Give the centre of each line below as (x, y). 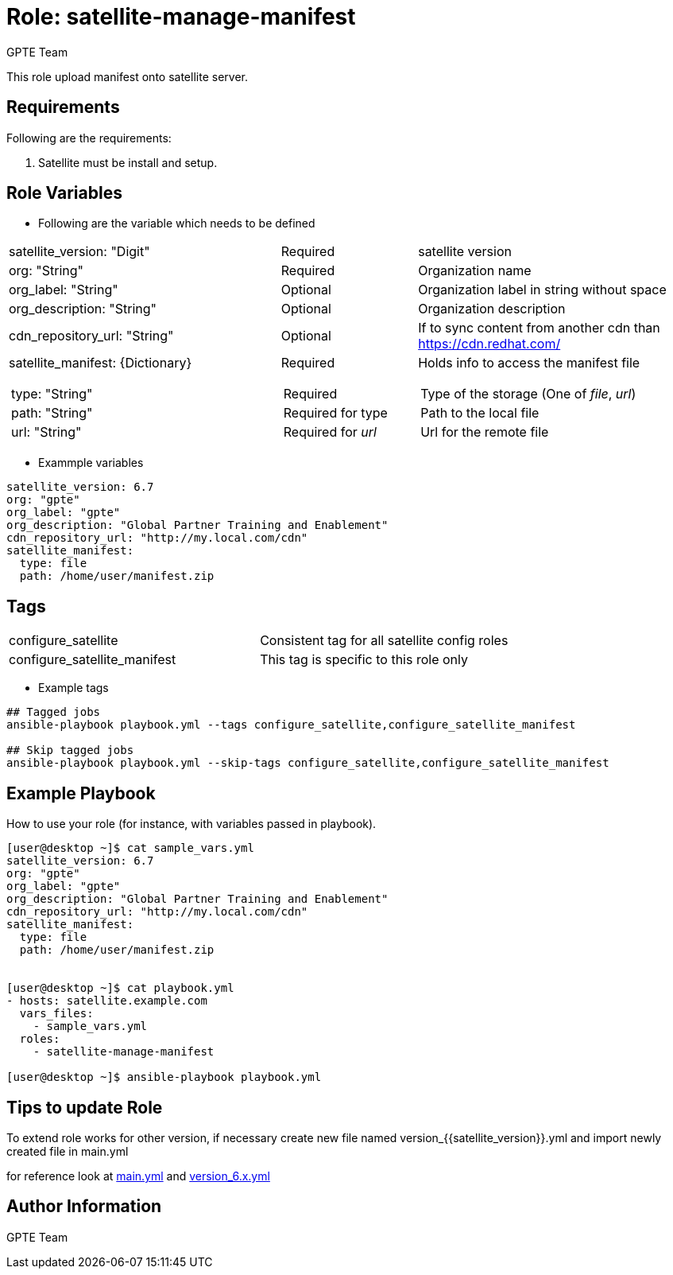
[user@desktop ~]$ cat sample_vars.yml (130, 848)
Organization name (475, 271)
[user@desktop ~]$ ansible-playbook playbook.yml (164, 1077)
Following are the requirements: (89, 138)
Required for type (335, 413)
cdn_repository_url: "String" (91, 336)
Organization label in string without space (542, 290)
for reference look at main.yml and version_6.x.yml (138, 1176)
